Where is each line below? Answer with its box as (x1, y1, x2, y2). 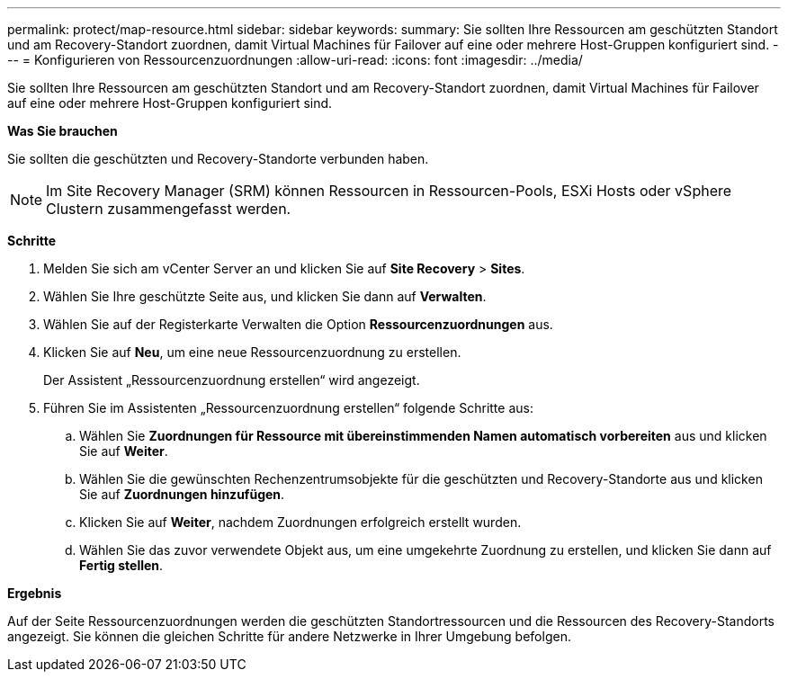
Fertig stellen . (79, 558, 164, 573)
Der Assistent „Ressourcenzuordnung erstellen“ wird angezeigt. (43, 372, 420, 388)
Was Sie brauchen (7, 123, 118, 138)
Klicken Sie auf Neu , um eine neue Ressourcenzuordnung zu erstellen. (43, 344, 461, 360)
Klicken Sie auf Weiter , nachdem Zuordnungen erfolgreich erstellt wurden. (79, 514, 522, 530)
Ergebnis (7, 585, 62, 601)
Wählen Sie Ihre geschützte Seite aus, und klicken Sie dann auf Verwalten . (43, 289, 487, 304)
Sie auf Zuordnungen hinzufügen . (79, 487, 285, 502)
